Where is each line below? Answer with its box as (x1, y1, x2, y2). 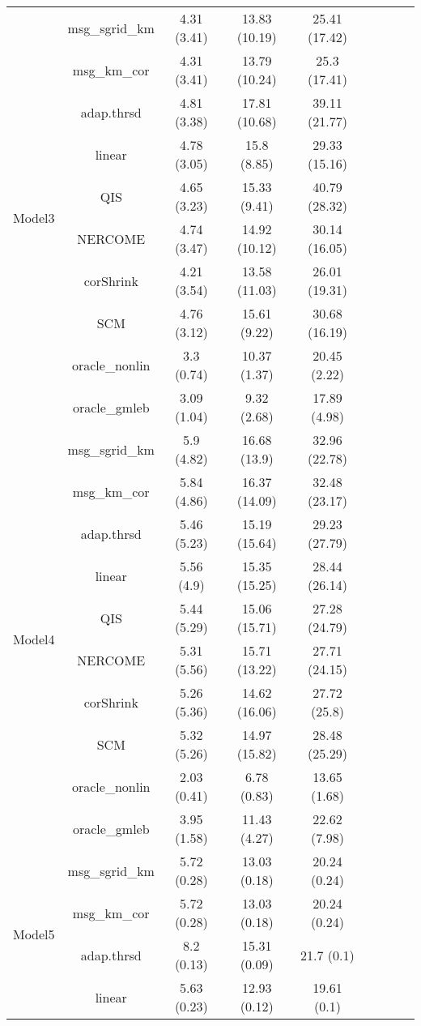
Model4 (13, 629, 55, 648)
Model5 (13, 924, 55, 943)
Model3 (13, 207, 55, 227)
